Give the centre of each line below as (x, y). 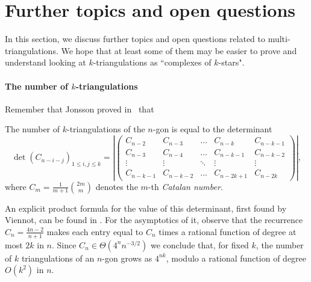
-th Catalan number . (185, 186)
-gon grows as (127, 258)
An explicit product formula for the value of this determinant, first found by (146, 208)
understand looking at (46, 62)
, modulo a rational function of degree (236, 258)
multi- (279, 39)
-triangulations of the (106, 129)
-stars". (231, 62)
